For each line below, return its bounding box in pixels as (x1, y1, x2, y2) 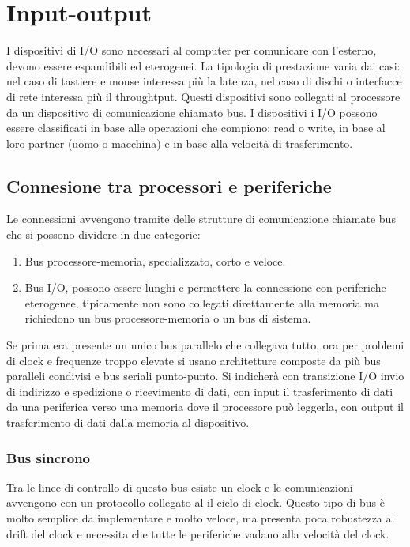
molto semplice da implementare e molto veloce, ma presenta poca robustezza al (6, 510, 395, 526)
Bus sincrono (6, 447, 91, 467)
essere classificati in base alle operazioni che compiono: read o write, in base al (6, 119, 386, 136)
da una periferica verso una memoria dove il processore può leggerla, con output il (6, 398, 404, 415)
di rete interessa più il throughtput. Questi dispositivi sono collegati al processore (6, 88, 401, 104)
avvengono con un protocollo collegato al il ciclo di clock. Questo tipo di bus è (6, 494, 385, 511)
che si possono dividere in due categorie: (6, 226, 201, 243)
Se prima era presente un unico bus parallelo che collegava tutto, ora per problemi (6, 337, 404, 353)
